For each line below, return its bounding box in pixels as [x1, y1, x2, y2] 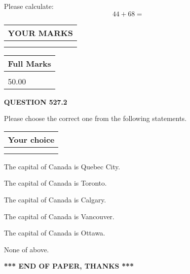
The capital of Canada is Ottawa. [4, 228, 106, 238]
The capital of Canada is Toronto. [4, 178, 107, 188]
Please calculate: [4, 1, 54, 11]
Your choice [8, 133, 55, 145]
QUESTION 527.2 [4, 96, 68, 107]
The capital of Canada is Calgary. [4, 194, 106, 204]
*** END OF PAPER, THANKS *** [4, 261, 134, 271]
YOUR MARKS [8, 27, 73, 39]
